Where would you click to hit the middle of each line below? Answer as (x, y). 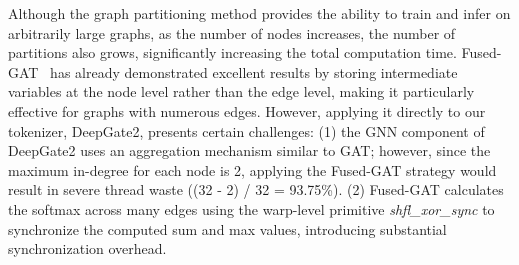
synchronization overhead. (87, 248)
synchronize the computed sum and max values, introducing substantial (227, 228)
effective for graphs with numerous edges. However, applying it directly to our (247, 110)
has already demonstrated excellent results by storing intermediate (254, 71)
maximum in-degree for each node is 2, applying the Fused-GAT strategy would (252, 169)
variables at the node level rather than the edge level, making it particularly (241, 91)
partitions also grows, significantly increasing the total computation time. (232, 52)
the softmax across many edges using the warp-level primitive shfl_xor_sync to (251, 208)
